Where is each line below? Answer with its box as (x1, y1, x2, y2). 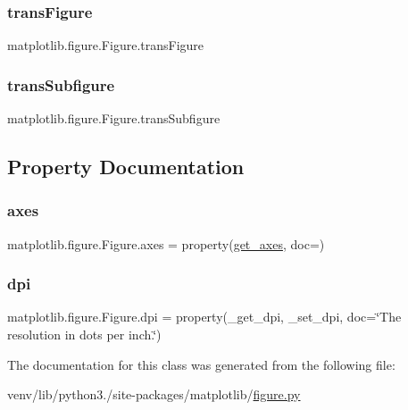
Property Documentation (7, 153, 245, 180)
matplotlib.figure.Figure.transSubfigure (7, 109, 221, 128)
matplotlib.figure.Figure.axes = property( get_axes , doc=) (7, 234, 325, 253)
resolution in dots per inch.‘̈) (7, 325, 162, 344)
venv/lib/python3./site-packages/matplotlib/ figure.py (7, 385, 301, 404)
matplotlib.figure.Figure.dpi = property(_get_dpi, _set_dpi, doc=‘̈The (7, 307, 402, 326)
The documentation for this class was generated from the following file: (7, 355, 396, 373)
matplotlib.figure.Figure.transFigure (7, 36, 204, 54)
